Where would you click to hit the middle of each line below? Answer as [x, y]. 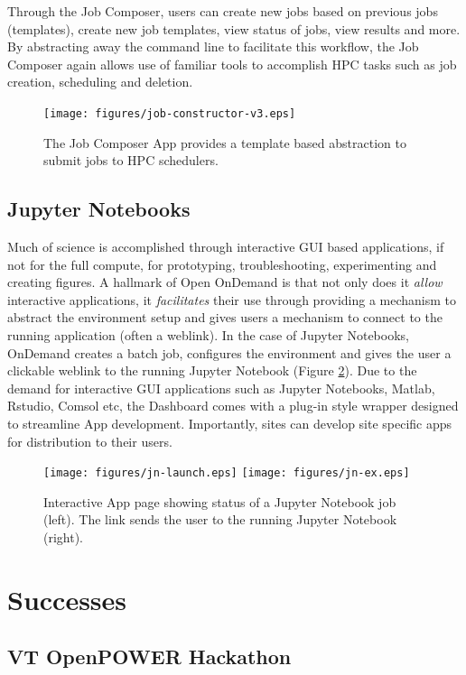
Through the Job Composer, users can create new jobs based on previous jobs [223, 11]
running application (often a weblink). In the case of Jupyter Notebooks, [208, 334]
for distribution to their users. [90, 441]
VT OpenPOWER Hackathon [149, 657]
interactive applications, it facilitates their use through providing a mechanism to [232, 299]
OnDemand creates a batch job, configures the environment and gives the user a [229, 352]
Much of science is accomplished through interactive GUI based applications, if [226, 247]
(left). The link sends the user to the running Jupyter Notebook [220, 519]
